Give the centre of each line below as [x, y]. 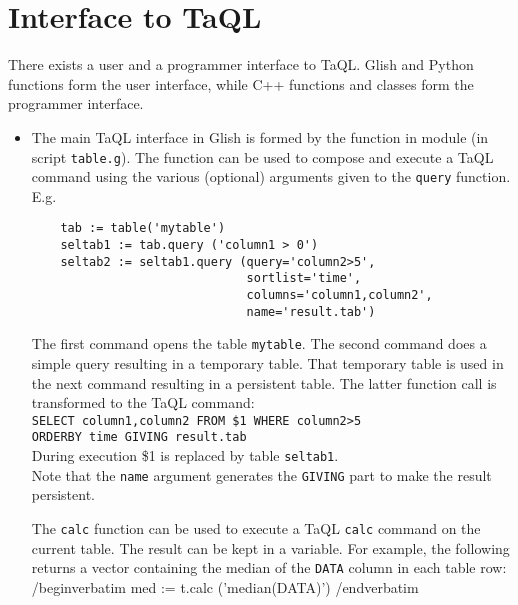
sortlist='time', [304, 278]
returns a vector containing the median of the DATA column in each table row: [269, 567]
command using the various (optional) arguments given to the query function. [271, 176]
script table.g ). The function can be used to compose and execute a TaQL [262, 156]
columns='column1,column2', [339, 295]
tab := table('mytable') [143, 228]
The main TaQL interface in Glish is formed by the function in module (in [260, 136]
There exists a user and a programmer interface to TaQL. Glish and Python [241, 64]
